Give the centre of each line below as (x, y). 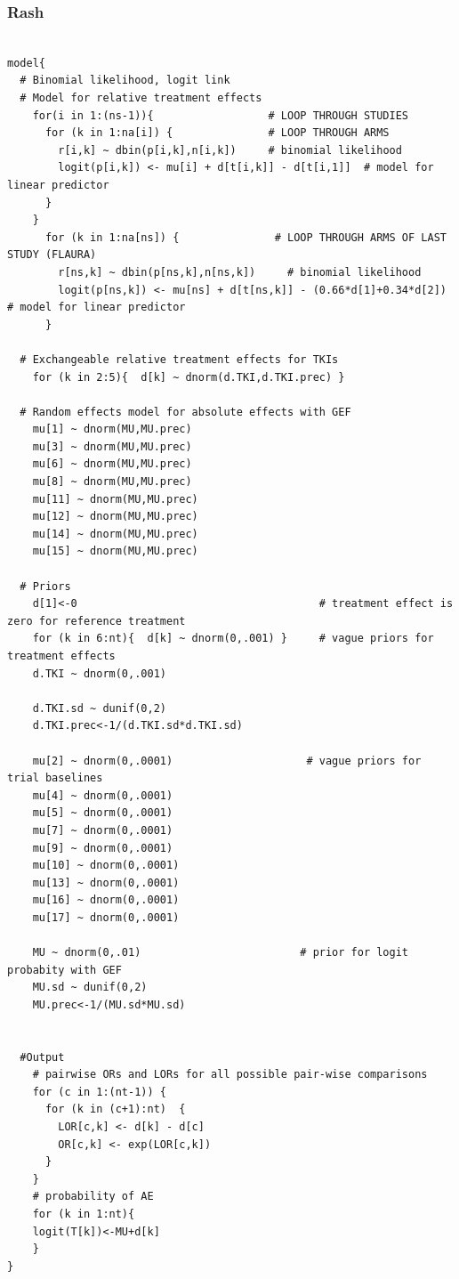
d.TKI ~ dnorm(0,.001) (99, 673)
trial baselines (55, 778)
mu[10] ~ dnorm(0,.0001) (106, 866)
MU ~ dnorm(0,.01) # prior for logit (221, 953)
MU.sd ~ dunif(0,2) (90, 988)
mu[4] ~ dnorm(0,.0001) (103, 795)
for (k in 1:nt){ (84, 1214)
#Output (42, 1057)
